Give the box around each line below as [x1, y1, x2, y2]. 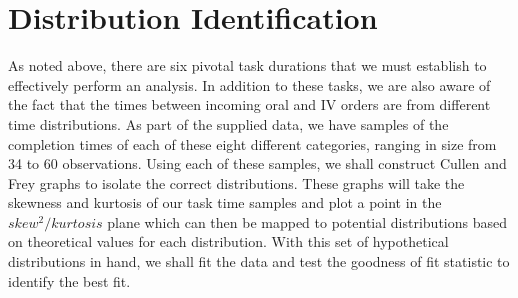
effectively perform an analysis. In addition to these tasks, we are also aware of [8, 74, 491, 95]
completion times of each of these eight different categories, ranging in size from [8, 133, 497, 154]
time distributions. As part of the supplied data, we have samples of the [8, 113, 449, 134]
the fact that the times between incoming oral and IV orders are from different [8, 94, 491, 115]
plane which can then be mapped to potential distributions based [107, 211, 507, 232]
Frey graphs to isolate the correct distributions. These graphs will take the [8, 172, 465, 193]
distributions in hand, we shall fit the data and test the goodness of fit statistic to [8, 251, 510, 272]
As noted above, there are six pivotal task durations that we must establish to [8, 55, 487, 76]
